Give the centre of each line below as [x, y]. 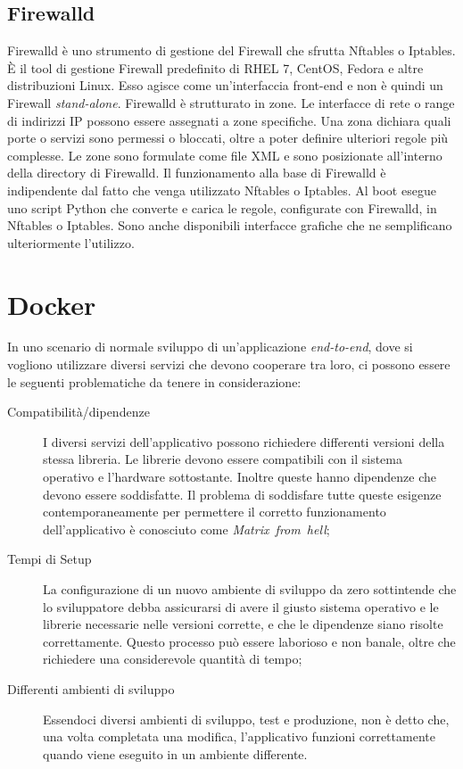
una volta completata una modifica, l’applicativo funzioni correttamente [239, 736]
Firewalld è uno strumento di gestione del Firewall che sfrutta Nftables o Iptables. [231, 50]
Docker [52, 304]
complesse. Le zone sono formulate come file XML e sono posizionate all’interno [225, 155]
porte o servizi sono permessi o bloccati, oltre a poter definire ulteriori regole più [228, 138]
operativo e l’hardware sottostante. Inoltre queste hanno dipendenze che [240, 477]
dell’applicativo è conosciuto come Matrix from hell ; [186, 529]
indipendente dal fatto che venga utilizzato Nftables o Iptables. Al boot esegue [222, 190]
